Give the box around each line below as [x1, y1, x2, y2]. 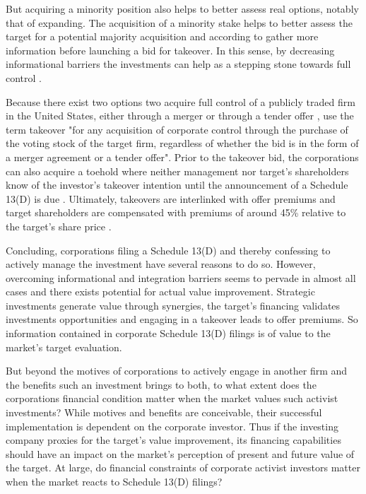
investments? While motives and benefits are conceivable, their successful [6, 405, 322, 420]
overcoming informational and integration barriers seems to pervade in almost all [6, 270, 356, 285]
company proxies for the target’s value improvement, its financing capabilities [6, 433, 341, 447]
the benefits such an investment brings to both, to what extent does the [6, 377, 317, 392]
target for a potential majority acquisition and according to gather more [6, 29, 319, 44]
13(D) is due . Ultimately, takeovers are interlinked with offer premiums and [6, 191, 336, 206]
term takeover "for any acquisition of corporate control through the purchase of [6, 122, 348, 136]
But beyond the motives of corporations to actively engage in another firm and [6, 363, 348, 378]
